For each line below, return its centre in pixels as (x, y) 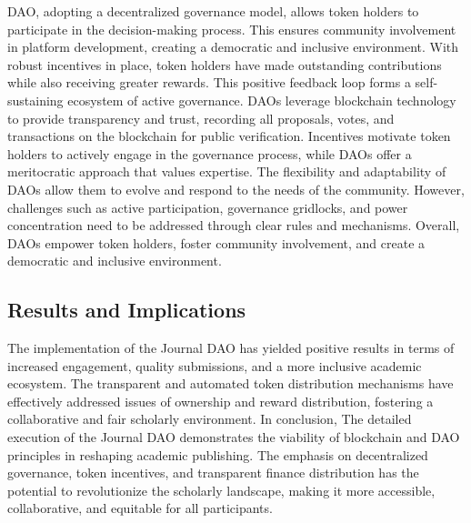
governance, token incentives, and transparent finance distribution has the (213, 473)
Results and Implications (127, 310)
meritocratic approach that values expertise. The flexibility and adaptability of (227, 171)
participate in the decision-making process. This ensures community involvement (232, 29)
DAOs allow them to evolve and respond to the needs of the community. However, (236, 189)
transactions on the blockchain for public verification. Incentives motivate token (229, 136)
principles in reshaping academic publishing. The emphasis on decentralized (218, 454)
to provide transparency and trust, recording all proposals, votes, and (201, 118)
